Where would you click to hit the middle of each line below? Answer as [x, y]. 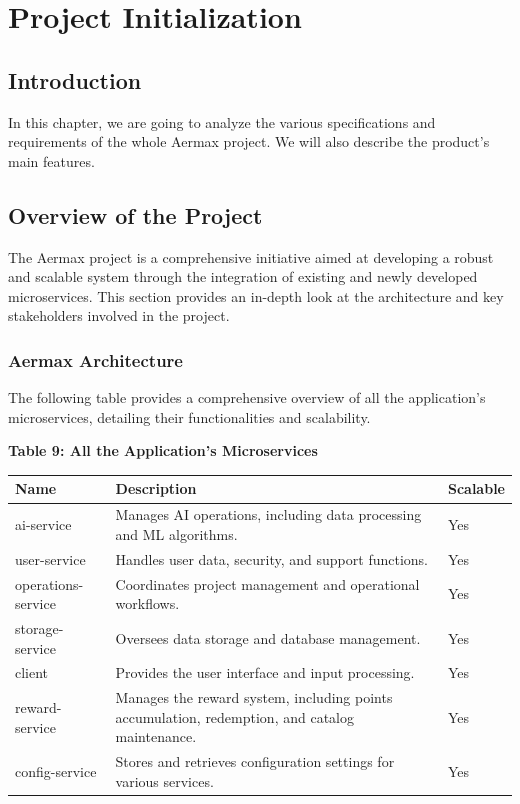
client [32, 672]
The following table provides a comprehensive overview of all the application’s [247, 397]
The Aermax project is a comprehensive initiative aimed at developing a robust [251, 256]
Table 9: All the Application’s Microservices [163, 450]
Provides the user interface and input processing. [265, 672]
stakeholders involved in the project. [119, 315]
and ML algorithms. [176, 533]
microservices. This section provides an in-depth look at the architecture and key [256, 295]
